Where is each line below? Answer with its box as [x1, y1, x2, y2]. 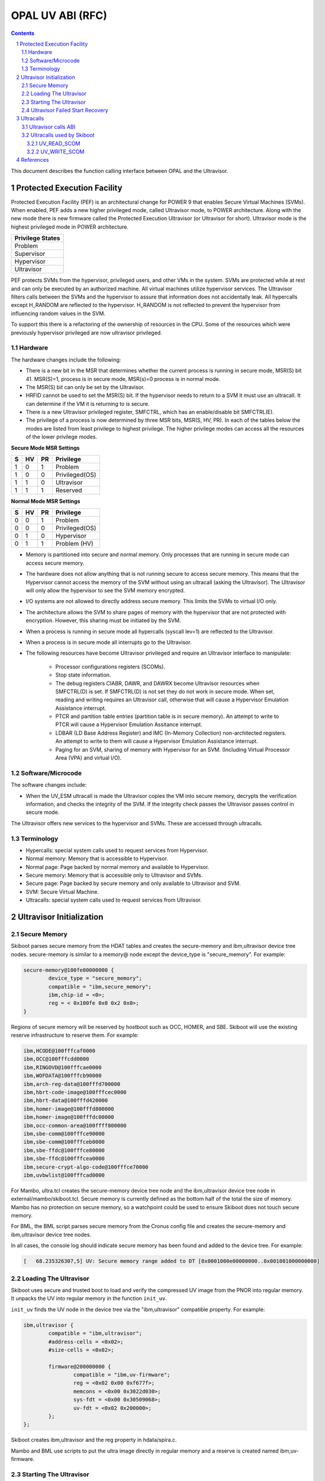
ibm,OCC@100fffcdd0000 [23, 1056, 89, 1063]
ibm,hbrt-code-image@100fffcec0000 [23, 1089, 127, 1096]
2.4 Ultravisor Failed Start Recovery [21, 107, 109, 114]
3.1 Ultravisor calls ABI [21, 123, 76, 130]
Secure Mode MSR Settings [11, 444, 80, 451]
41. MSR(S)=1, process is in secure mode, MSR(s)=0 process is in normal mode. [25, 375, 221, 382]
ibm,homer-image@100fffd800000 [23, 1105, 115, 1112]
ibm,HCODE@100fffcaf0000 [23, 1047, 96, 1054]
